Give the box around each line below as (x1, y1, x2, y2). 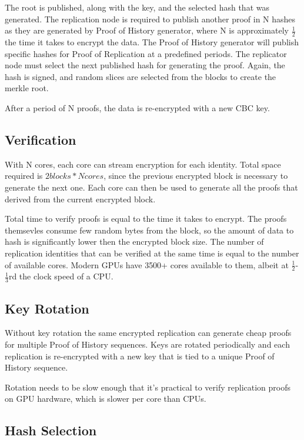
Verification (5, 130, 76, 148)
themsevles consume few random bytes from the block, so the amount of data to (5, 224, 294, 236)
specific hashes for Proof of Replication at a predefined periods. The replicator (5, 47, 287, 59)
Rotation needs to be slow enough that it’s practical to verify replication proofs (5, 381, 291, 393)
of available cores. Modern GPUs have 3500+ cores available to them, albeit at (5, 258, 289, 271)
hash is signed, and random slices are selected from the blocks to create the (5, 70, 276, 82)
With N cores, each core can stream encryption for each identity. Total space (5, 158, 281, 170)
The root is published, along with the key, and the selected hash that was (5, 1, 269, 13)
